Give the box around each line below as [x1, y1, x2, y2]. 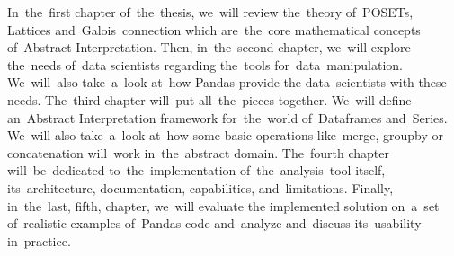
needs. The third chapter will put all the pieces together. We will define [7, 90, 412, 109]
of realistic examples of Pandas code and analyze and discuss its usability [7, 214, 422, 233]
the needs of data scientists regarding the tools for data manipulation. [7, 55, 403, 74]
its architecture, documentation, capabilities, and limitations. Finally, [7, 178, 394, 197]
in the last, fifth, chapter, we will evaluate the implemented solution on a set [7, 196, 440, 215]
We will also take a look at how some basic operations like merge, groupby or [7, 126, 443, 145]
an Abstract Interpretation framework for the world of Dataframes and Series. [7, 108, 448, 127]
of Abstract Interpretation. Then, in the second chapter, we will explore [7, 38, 411, 57]
